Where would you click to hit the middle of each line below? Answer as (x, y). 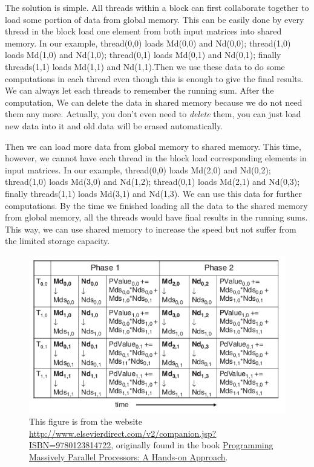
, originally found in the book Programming (192, 445)
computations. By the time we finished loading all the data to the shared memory (156, 205)
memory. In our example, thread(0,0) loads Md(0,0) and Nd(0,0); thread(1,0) (148, 43)
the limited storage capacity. (57, 241)
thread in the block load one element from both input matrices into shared (143, 31)
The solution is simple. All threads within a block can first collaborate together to (157, 7)
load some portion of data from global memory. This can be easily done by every (155, 19)
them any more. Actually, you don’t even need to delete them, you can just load (153, 114)
